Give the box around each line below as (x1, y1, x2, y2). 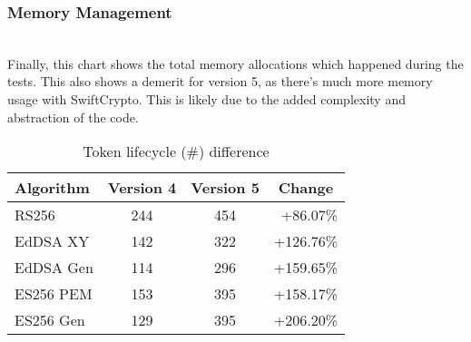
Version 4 (107, 177, 177, 199)
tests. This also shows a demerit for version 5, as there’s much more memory (7, 72, 433, 91)
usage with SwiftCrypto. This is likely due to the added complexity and (7, 90, 406, 108)
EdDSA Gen (15, 257, 93, 278)
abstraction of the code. (7, 107, 139, 126)
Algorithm (15, 177, 90, 199)
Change (278, 177, 334, 199)
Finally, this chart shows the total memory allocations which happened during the (7, 54, 464, 73)
